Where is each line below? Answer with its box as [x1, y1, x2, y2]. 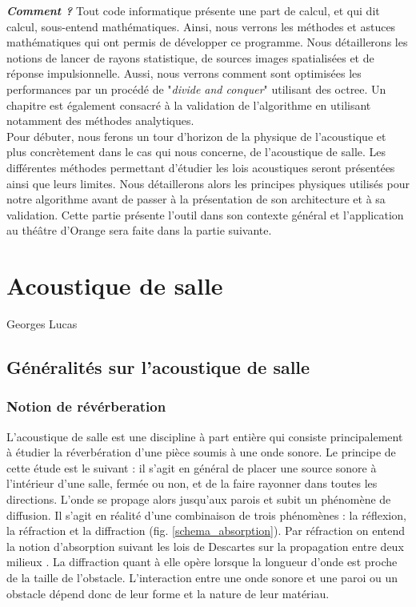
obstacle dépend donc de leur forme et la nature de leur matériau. [6, 585, 330, 601]
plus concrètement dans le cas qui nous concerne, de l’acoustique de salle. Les [6, 143, 386, 160]
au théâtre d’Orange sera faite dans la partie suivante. [6, 222, 272, 239]
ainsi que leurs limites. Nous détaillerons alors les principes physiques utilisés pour [6, 175, 410, 191]
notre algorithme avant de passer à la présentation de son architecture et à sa [6, 191, 386, 207]
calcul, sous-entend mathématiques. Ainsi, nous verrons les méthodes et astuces [6, 18, 396, 34]
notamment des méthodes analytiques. [6, 112, 194, 129]
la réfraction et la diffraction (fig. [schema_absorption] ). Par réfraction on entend [6, 522, 406, 539]
